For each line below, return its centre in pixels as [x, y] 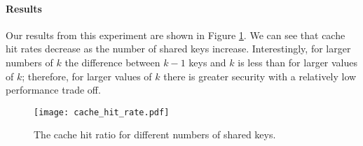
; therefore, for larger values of [87, 76]
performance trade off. [53, 90]
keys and [207, 62]
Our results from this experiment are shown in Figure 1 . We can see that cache [176, 35]
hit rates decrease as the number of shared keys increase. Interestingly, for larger [178, 49]
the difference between [112, 62]
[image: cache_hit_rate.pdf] [102, 112]
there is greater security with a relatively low [260, 76]
